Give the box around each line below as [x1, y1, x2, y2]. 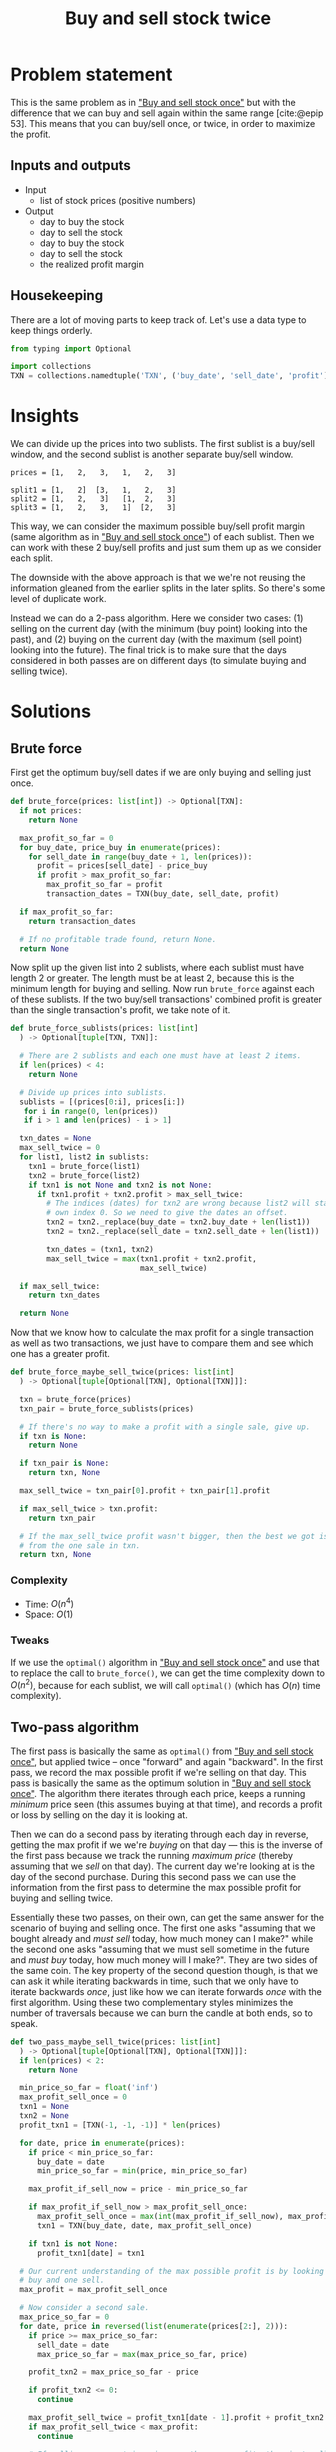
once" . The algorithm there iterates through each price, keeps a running [10, 1787, 306, 1799]
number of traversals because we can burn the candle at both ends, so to [10, 2007, 313, 2019]
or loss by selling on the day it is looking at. [10, 1808, 188, 1821]
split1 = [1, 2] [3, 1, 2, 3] [10, 485, 177, 496]
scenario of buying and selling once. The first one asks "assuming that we [10, 1922, 316, 1934]
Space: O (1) [24, 1608, 74, 1621]
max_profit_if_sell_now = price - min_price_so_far [28, 2184, 248, 2194]
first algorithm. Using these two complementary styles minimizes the [10, 1996, 294, 2008]
